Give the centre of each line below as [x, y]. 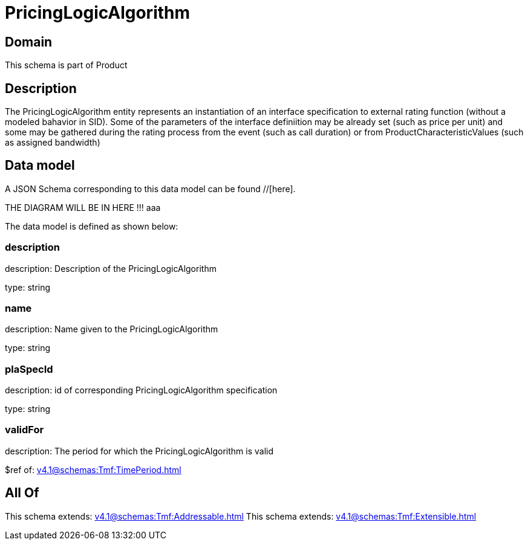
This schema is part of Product [66, 65]
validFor [24, 430]
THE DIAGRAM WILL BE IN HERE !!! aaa [83, 207]
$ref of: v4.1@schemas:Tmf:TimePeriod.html [93, 469]
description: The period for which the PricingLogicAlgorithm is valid [139, 451]
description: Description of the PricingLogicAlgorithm [111, 268]
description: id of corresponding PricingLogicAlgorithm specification [141, 390]
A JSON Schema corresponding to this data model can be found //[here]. [150, 189]
